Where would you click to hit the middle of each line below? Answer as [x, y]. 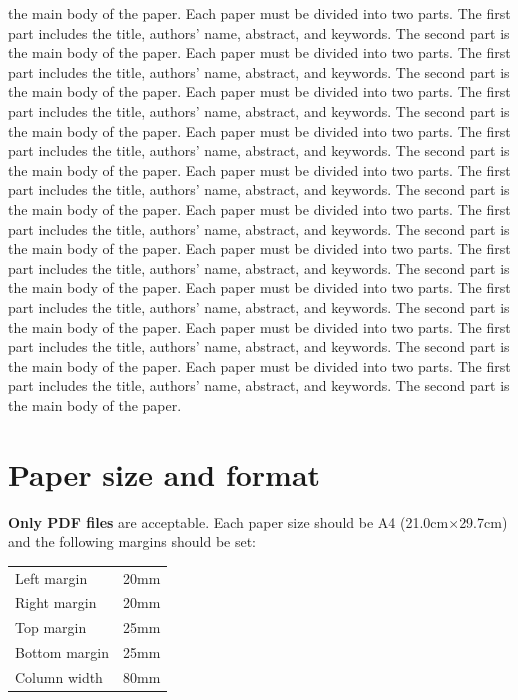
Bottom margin [62, 652]
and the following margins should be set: [132, 541]
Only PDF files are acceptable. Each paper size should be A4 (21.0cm [228, 521]
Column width [59, 676]
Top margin [51, 627]
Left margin [51, 577]
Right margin [56, 602]
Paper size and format [164, 473]
